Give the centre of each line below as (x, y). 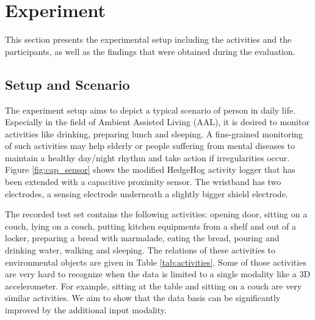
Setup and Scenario (67, 84)
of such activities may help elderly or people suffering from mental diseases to (150, 146)
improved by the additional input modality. (86, 310)
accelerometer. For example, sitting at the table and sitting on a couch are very (154, 285)
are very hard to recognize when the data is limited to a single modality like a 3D (158, 274)
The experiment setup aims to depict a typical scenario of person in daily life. (150, 110)
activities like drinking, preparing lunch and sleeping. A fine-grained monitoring (154, 133)
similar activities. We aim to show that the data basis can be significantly (143, 298)
